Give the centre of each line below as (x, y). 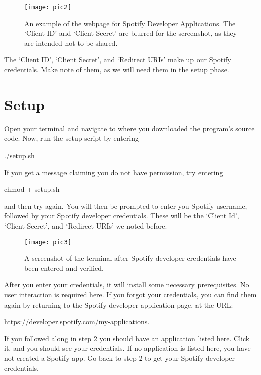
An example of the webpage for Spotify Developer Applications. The (130, 23)
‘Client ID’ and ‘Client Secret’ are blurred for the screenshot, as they (131, 33)
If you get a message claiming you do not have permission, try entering (114, 172)
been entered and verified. (64, 268)
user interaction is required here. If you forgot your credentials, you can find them (130, 294)
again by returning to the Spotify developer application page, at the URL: (119, 304)
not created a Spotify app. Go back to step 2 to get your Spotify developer (120, 358)
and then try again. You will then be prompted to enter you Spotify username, (126, 206)
